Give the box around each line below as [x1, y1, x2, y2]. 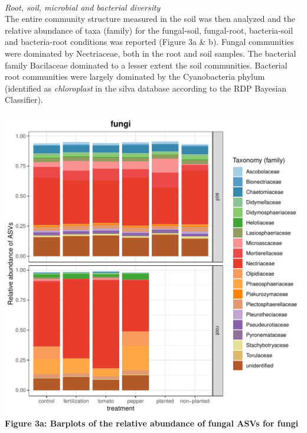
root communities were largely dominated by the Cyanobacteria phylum [5, 70, 265, 83]
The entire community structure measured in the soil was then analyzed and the [5, 12, 295, 25]
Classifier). [5, 93, 43, 106]
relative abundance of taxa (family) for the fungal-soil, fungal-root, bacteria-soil [5, 24, 293, 36]
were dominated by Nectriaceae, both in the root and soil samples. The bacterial [5, 47, 296, 59]
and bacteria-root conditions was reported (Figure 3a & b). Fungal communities [5, 35, 294, 48]
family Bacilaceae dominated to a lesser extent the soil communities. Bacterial [5, 58, 288, 71]
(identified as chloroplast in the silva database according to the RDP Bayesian [5, 82, 287, 94]
